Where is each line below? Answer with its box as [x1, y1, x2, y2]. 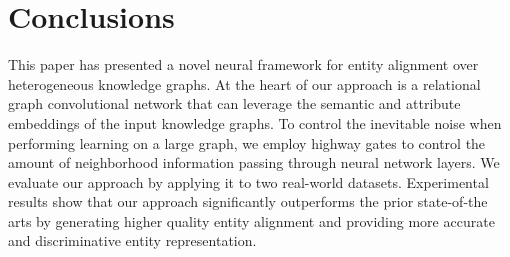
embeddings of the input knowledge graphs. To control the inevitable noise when [8, 112, 502, 133]
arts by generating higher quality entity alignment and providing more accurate [8, 210, 495, 231]
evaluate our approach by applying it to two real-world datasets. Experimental [8, 171, 489, 192]
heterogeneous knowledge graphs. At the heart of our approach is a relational [8, 73, 481, 94]
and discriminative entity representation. [8, 230, 257, 251]
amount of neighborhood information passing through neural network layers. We [8, 152, 500, 173]
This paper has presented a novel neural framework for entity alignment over [8, 54, 479, 75]
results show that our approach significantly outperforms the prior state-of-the [8, 191, 488, 212]
